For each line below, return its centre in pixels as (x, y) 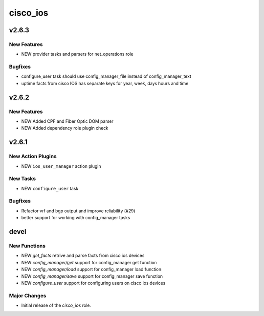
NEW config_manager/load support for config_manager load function (91, 270)
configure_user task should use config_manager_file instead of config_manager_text (106, 76)
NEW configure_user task (50, 188)
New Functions (27, 246)
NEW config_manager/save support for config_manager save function (92, 276)
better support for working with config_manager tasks (76, 218)
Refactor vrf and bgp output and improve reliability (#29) (78, 211)
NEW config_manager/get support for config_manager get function (89, 262)
